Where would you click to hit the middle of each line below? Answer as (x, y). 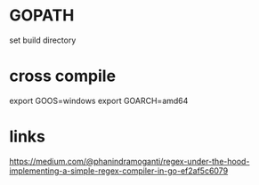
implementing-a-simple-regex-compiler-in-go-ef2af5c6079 (119, 171)
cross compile (63, 76)
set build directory (43, 40)
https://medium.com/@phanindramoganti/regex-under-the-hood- (129, 161)
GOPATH (42, 16)
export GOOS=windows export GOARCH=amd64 (99, 101)
